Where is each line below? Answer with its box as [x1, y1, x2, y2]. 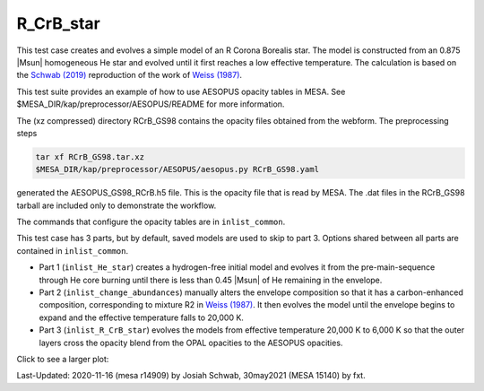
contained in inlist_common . [16, 245, 129, 256]
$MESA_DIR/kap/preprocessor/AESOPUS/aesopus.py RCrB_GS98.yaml [35, 164, 320, 175]
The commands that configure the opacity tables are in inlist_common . [16, 216, 286, 228]
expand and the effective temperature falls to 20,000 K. [39, 312, 244, 323]
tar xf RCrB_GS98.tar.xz [35, 152, 145, 161]
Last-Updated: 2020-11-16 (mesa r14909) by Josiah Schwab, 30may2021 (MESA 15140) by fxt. [16, 370, 367, 381]
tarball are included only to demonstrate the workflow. [16, 200, 217, 211]
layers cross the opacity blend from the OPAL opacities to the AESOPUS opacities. [39, 337, 343, 348]
